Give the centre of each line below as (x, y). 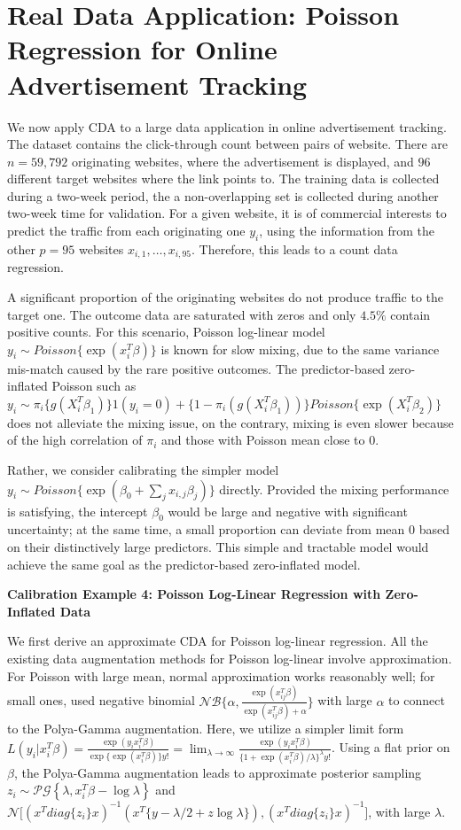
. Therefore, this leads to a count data (295, 248)
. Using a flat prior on (391, 747)
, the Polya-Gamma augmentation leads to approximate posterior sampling (218, 772)
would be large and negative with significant (288, 511)
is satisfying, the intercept (78, 511)
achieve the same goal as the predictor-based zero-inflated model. (184, 564)
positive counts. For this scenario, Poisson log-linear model (166, 332)
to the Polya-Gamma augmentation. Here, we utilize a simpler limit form (206, 728)
